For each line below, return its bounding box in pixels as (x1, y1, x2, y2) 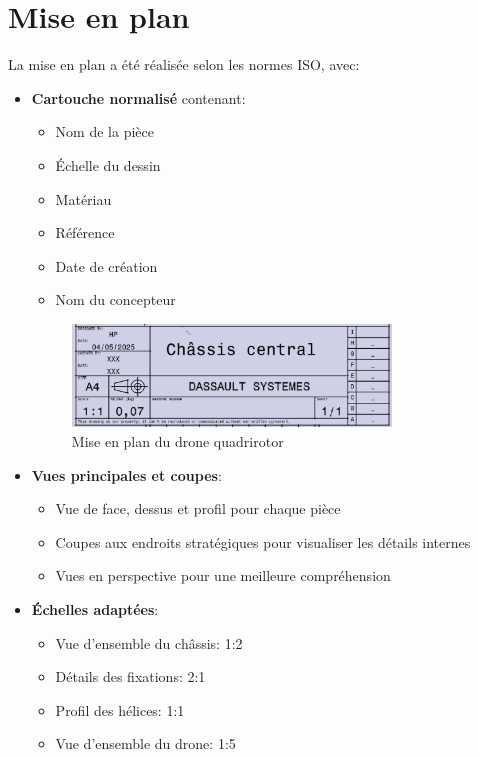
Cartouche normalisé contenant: (31, 87, 246, 108)
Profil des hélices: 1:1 (55, 699, 185, 720)
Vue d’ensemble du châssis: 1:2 (55, 632, 243, 653)
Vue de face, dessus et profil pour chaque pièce (55, 498, 341, 519)
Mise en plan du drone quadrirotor (71, 430, 284, 451)
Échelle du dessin (55, 154, 161, 175)
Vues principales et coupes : (31, 464, 222, 485)
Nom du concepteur (55, 289, 176, 310)
